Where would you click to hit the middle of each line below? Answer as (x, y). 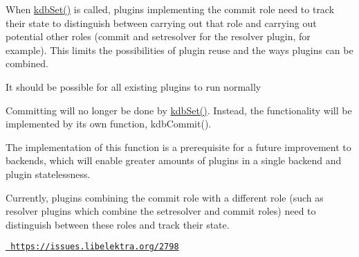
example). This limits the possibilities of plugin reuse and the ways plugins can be (179, 50)
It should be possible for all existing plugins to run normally (134, 86)
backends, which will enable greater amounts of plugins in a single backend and (174, 160)
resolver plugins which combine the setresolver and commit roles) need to (161, 211)
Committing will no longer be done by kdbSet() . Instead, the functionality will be (179, 110)
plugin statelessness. (48, 174)
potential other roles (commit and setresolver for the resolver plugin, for (158, 36)
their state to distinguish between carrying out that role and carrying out (161, 23)
